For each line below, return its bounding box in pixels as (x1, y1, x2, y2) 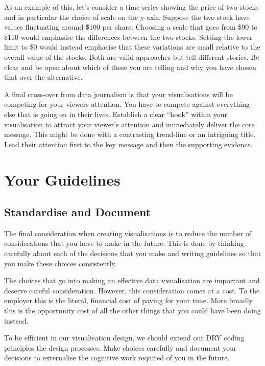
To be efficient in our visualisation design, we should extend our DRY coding (4, 332, 245, 343)
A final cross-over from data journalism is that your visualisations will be (4, 88, 233, 99)
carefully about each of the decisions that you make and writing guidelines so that (4, 248, 261, 259)
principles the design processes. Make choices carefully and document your (4, 342, 237, 353)
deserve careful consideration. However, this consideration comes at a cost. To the (4, 285, 260, 295)
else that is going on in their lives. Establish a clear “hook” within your (4, 108, 228, 119)
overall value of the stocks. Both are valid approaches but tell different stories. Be (4, 51, 259, 62)
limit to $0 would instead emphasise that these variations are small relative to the (4, 41, 260, 52)
